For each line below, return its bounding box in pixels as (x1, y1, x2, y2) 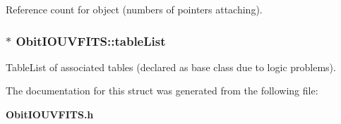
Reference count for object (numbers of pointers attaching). (6, 2, 263, 16)
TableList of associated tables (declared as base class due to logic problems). (6, 59, 336, 74)
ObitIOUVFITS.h (6, 107, 94, 121)
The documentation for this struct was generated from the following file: (6, 83, 318, 98)
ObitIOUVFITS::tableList (16, 32, 166, 49)
